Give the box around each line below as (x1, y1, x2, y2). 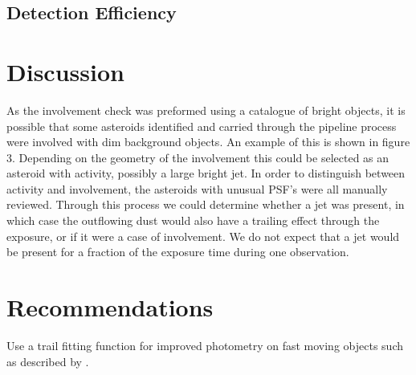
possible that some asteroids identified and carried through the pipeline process (6, 117, 397, 134)
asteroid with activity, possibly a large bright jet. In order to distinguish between (6, 165, 406, 181)
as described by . (6, 353, 89, 369)
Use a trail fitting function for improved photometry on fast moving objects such (6, 336, 403, 353)
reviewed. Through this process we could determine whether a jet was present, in (6, 196, 405, 213)
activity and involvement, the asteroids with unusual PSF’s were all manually (6, 180, 388, 197)
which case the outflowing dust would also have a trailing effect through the (6, 212, 380, 229)
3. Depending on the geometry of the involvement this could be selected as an (6, 149, 389, 165)
